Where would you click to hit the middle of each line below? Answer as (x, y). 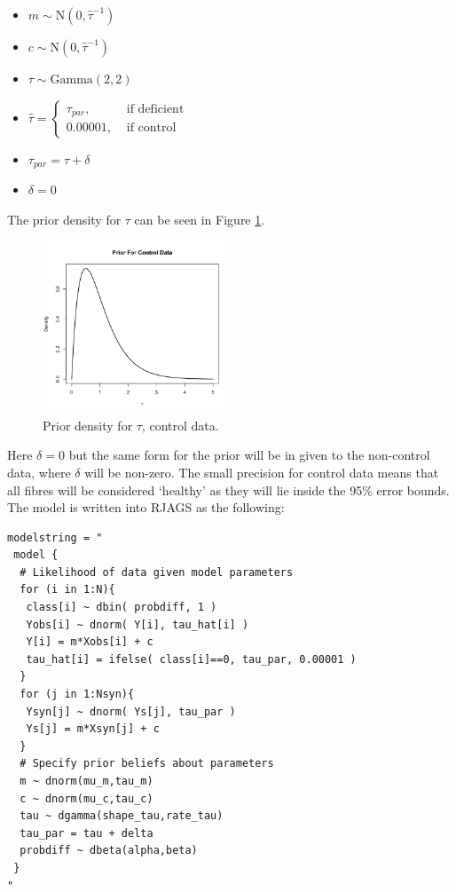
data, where (39, 472)
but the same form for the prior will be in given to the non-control (249, 455)
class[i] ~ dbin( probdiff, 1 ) (122, 608)
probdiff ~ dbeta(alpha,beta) (109, 851)
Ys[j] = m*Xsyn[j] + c (93, 729)
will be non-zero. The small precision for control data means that (262, 472)
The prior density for (64, 219)
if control (151, 128)
